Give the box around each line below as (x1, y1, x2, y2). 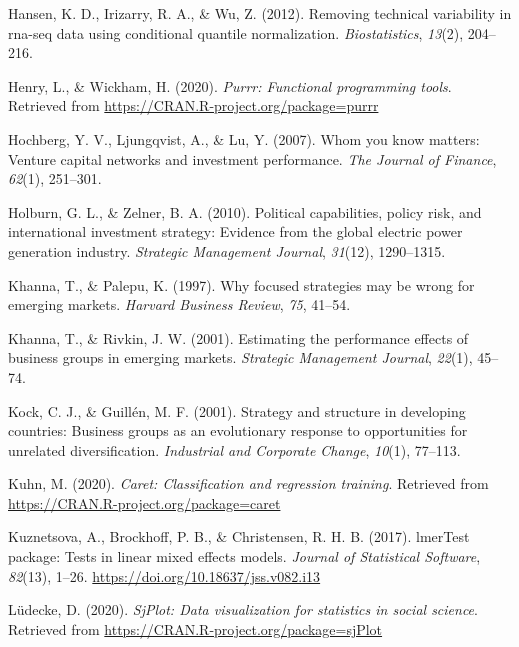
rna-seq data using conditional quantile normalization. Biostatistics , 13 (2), (8, 22, 464, 43)
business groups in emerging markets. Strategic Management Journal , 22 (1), (8, 347, 473, 368)
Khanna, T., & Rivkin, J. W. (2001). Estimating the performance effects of (8, 327, 469, 348)
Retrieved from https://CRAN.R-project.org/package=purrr (8, 95, 379, 116)
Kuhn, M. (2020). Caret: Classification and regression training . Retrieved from (8, 473, 489, 494)
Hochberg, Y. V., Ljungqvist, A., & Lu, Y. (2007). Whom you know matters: (8, 128, 480, 149)
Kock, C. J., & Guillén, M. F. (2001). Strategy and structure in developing (8, 400, 466, 421)
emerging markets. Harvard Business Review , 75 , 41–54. (8, 294, 351, 315)
